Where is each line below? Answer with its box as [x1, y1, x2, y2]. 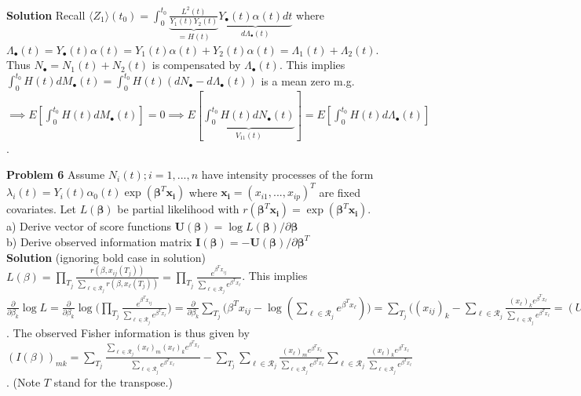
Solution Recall [6, 6, 86, 23]
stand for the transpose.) [53, 373, 173, 390]
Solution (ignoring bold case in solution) [6, 249, 206, 265]
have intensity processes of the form [201, 166, 374, 183]
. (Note [6, 373, 41, 390]
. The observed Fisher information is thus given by [6, 324, 250, 340]
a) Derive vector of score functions [6, 218, 172, 234]
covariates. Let [6, 201, 76, 217]
